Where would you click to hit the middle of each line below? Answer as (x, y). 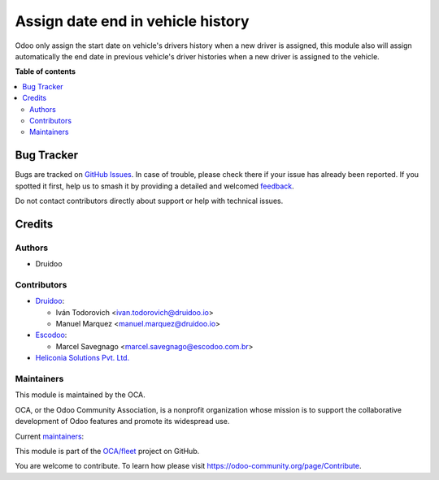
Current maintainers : (50, 436)
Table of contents (46, 71)
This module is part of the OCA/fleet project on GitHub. (107, 451)
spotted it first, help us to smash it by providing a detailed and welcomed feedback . (154, 186)
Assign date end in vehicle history (132, 21)
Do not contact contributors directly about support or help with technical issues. (149, 201)
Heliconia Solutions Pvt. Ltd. (83, 358)
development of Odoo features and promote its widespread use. (122, 422)
